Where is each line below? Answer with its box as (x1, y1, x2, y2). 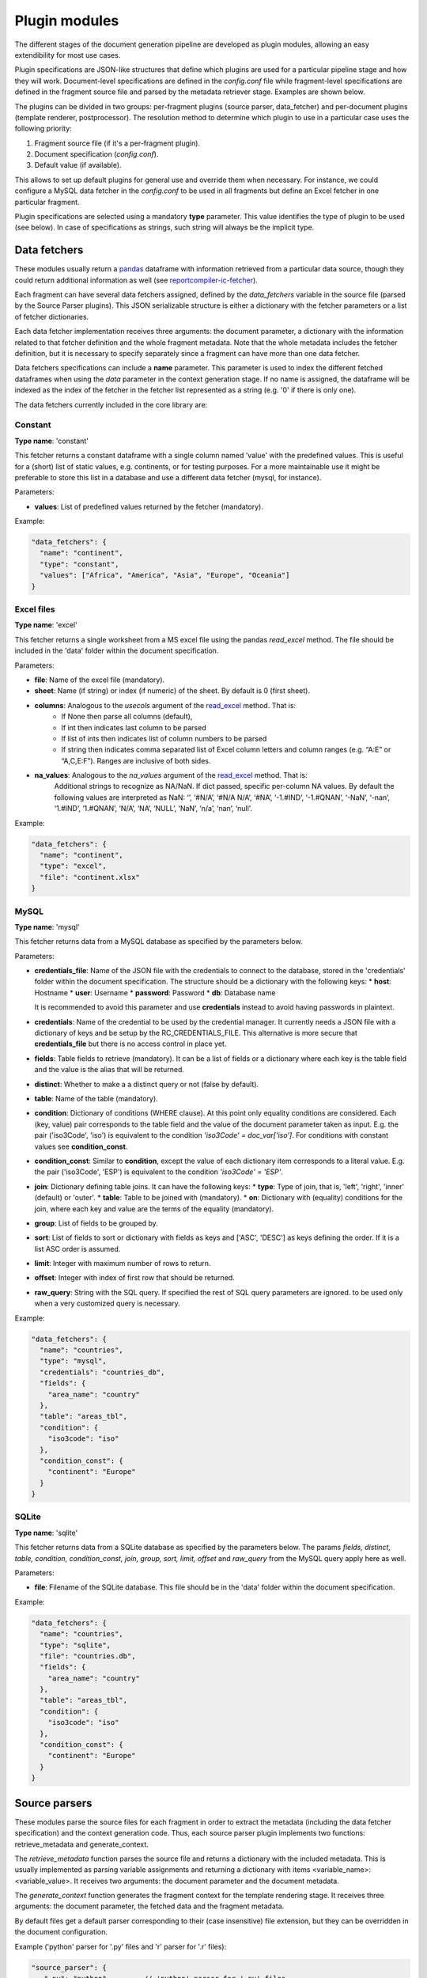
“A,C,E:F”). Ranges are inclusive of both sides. (61, 756, 211, 765)
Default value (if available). (34, 161, 122, 170)
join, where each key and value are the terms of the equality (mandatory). (34, 1203, 274, 1214)
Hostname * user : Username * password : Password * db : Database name (34, 987, 276, 997)
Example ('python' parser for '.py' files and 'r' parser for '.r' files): (14, 1942, 227, 1951)
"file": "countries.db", (40, 1651, 136, 1661)
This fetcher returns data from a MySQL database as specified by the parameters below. (14, 937, 303, 946)
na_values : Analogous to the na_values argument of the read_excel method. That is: (34, 771, 308, 780)
